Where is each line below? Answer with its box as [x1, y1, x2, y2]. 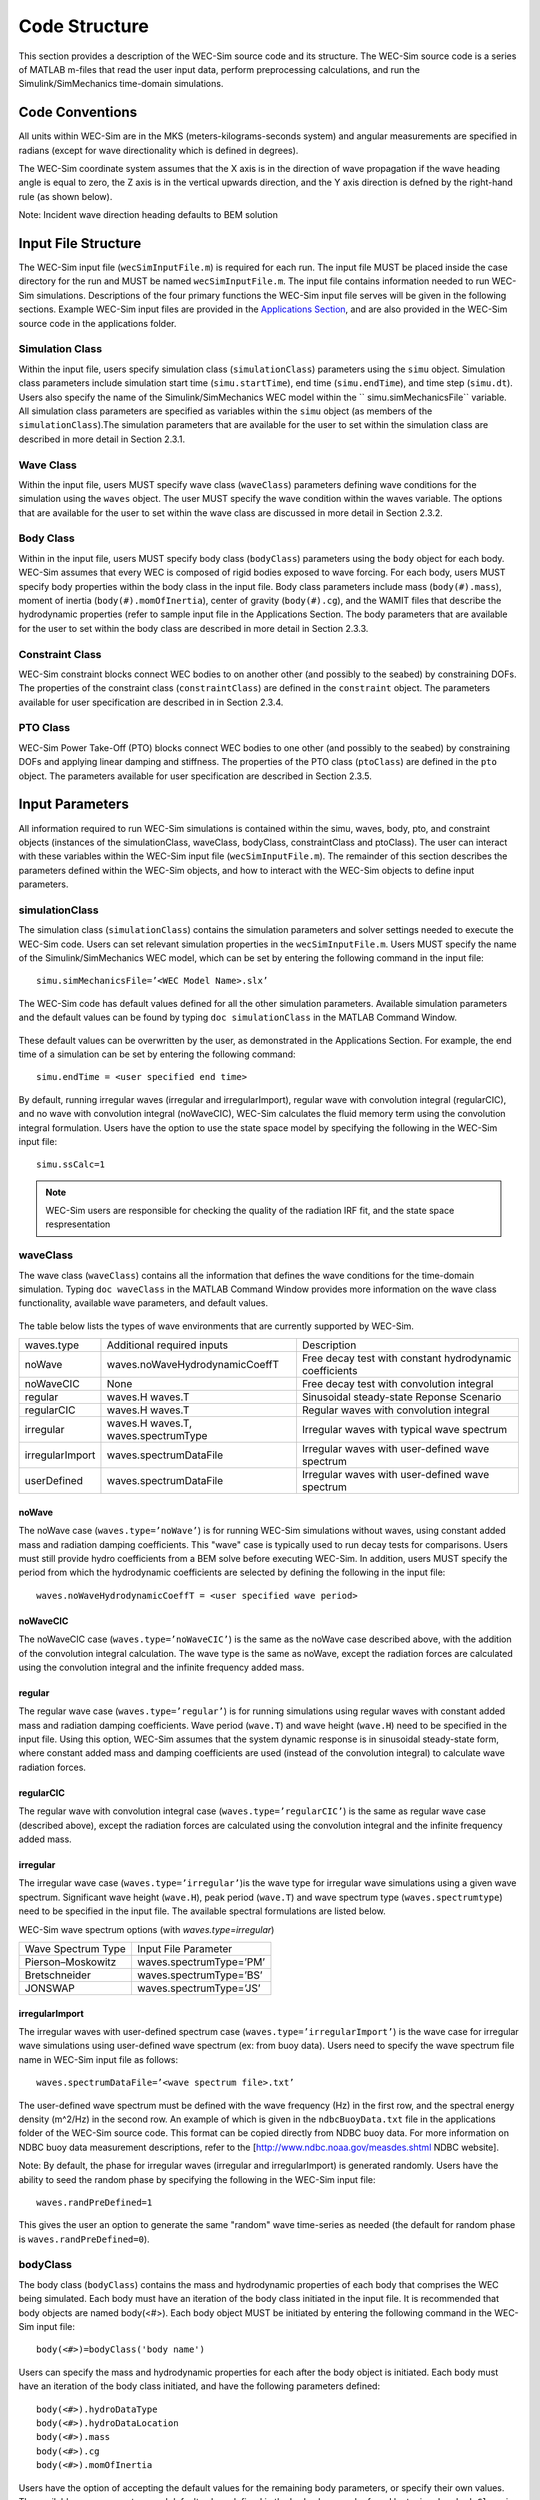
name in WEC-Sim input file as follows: [18, 2053, 179, 2065]
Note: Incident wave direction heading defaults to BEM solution [18, 209, 279, 221]
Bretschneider [24, 1968, 92, 1982]
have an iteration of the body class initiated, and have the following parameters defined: [18, 2380, 380, 2392]
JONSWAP [24, 1981, 75, 1995]
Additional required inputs [106, 1338, 229, 1352]
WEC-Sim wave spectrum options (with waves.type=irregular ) [18, 1923, 275, 1935]
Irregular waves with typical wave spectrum [301, 1423, 508, 1437]
